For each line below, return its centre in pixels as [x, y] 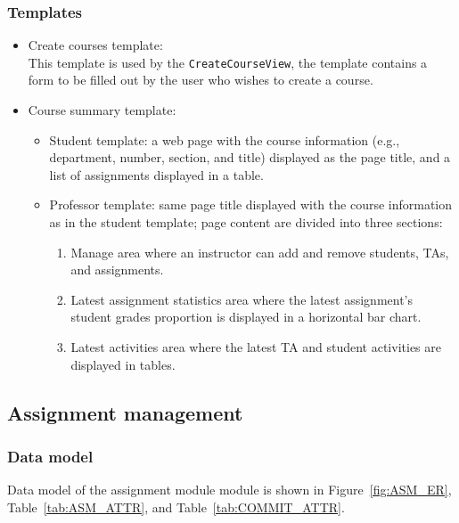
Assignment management [125, 412]
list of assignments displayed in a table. [156, 174]
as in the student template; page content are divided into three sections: [246, 222]
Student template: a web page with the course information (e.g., [225, 139]
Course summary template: [102, 110]
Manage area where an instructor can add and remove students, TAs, [260, 252]
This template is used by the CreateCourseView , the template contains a [228, 62]
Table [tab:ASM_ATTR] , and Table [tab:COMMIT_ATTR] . [176, 507]
